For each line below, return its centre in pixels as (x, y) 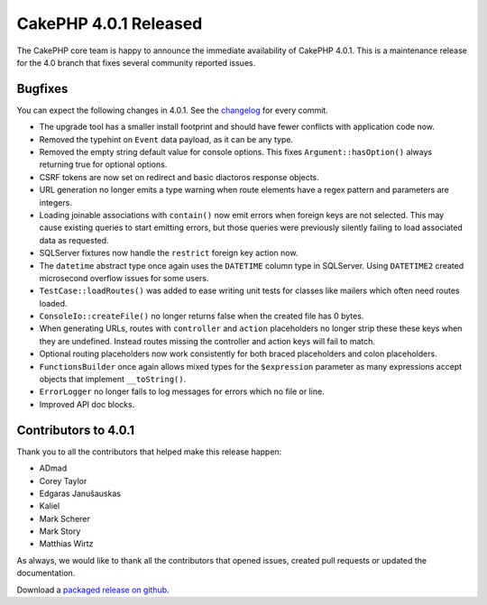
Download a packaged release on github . (93, 590)
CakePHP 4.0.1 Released (110, 23)
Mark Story (60, 531)
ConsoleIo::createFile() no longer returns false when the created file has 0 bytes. (202, 316)
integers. (55, 202)
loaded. (53, 303)
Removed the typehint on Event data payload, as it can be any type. (166, 139)
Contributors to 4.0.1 (76, 430)
